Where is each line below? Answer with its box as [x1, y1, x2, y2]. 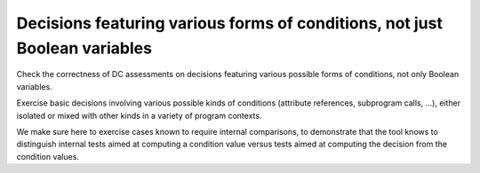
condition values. [16, 151, 80, 161]
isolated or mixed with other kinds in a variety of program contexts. [16, 110, 262, 121]
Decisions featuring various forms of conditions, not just [16, 13, 444, 33]
